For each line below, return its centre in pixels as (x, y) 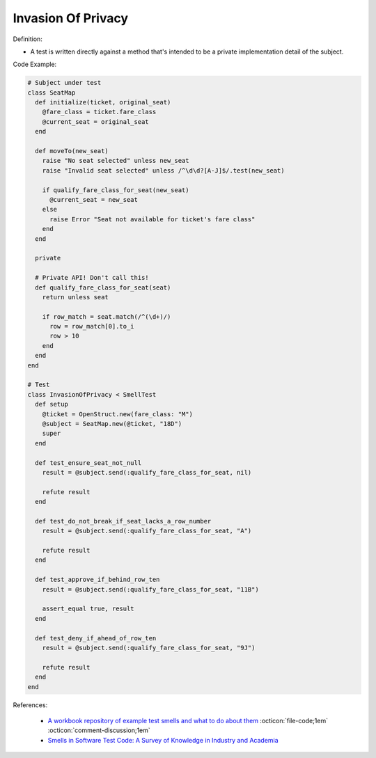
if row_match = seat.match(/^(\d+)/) (107, 316)
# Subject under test (64, 83)
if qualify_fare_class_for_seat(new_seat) (116, 190)
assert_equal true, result (88, 609)
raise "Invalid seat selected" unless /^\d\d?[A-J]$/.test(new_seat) (163, 170)
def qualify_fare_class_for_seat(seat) (103, 287)
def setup (52, 404)
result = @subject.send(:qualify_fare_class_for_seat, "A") (147, 531)
